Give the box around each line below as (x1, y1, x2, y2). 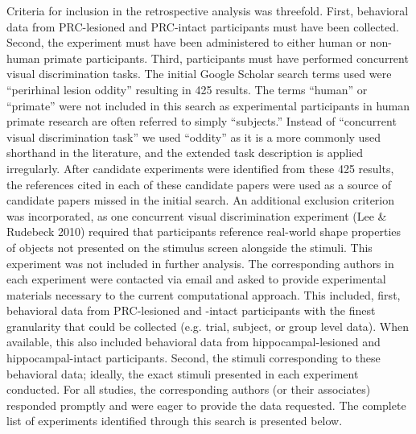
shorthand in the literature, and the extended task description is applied (6, 144, 364, 161)
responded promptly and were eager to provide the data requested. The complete (6, 396, 406, 413)
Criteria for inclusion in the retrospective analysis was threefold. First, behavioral (6, 2, 409, 19)
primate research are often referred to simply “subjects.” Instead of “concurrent (6, 113, 397, 130)
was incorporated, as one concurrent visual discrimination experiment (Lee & (6, 207, 387, 224)
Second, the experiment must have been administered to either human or (6, 34, 367, 51)
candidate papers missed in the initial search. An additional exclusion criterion (6, 192, 395, 209)
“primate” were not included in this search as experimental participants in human (6, 97, 410, 114)
